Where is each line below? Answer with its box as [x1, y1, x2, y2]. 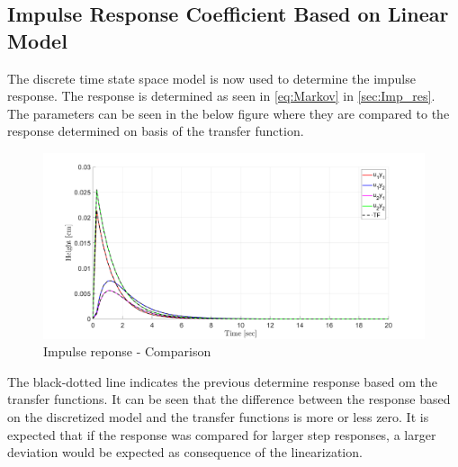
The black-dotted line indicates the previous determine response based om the [7, 372, 438, 391]
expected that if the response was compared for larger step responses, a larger [7, 425, 436, 444]
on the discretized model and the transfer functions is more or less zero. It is [7, 407, 429, 426]
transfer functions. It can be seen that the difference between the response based [7, 390, 451, 409]
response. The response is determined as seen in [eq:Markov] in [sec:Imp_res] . [7, 86, 436, 105]
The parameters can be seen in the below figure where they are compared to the [7, 103, 450, 122]
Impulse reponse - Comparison [43, 342, 211, 361]
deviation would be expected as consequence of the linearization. [7, 443, 363, 462]
